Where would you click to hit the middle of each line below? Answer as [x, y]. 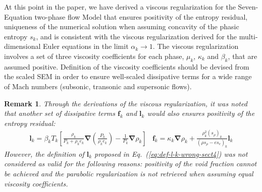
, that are [243, 56]
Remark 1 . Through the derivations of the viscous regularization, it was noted [126, 103]
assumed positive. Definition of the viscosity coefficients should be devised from [127, 66]
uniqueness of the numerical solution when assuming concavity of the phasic [122, 26]
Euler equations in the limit [86, 46]
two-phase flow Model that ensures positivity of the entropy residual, [141, 16]
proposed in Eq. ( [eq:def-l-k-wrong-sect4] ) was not [171, 153]
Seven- [248, 7]
